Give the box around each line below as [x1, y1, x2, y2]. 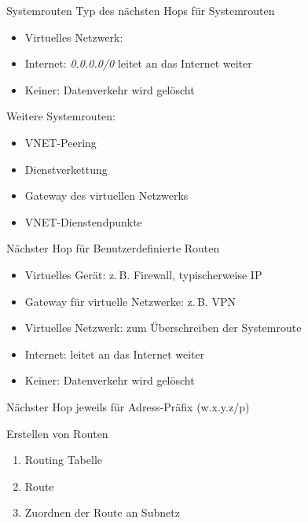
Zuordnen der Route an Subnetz [24, 504, 180, 521]
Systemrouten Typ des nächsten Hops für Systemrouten [6, 2, 275, 18]
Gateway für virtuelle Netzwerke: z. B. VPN [24, 293, 236, 309]
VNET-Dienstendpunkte [24, 213, 142, 230]
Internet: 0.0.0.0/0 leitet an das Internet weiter [24, 55, 252, 72]
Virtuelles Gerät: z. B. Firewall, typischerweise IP [24, 266, 262, 282]
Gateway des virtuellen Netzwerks [24, 187, 189, 204]
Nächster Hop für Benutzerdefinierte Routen [6, 240, 220, 256]
